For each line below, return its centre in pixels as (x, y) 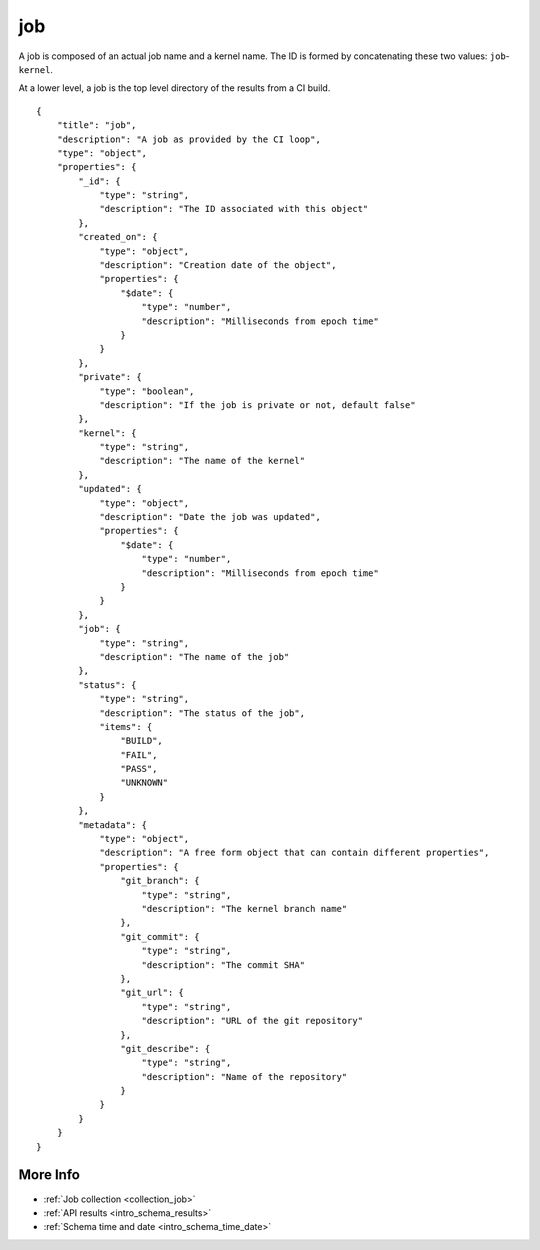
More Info (49, 1175)
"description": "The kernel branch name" (244, 908)
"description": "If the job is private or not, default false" (257, 404)
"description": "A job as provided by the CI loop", (189, 139)
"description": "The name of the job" (194, 656)
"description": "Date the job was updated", (210, 517)
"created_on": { (118, 237)
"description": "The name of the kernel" (202, 461)
